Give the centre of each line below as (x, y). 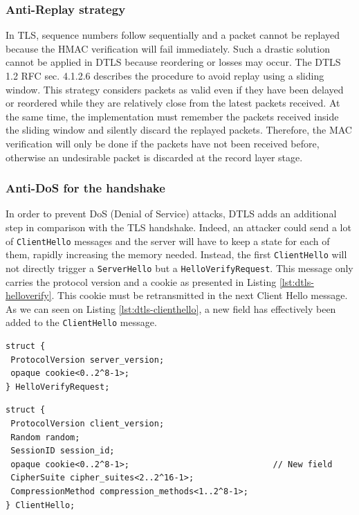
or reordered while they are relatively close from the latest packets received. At (173, 103)
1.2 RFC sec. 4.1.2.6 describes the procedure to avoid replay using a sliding (165, 75)
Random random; (45, 437)
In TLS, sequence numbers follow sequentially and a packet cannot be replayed (173, 35)
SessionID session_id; (63, 451)
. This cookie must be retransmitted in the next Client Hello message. (200, 295)
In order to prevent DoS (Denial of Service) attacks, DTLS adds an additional (171, 214)
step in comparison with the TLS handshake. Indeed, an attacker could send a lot (178, 227)
